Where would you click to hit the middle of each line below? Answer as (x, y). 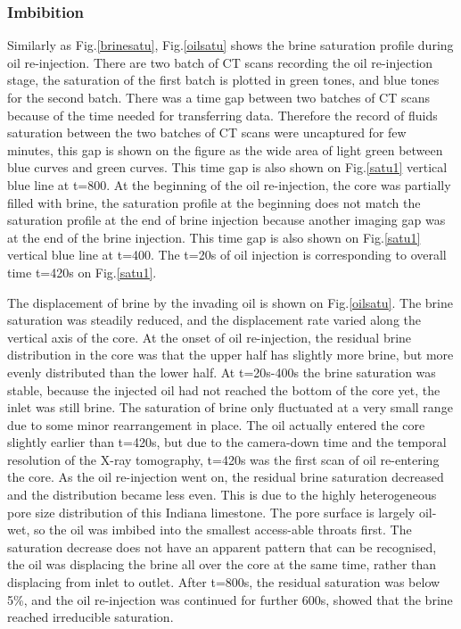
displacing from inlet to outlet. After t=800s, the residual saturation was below (224, 582)
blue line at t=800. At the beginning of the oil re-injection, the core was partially (229, 184)
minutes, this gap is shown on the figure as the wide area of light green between (225, 149)
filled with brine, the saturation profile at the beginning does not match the (214, 202)
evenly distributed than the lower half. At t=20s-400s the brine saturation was (222, 372)
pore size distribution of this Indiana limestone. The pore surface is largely (211, 512)
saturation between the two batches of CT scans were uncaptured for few (207, 132)
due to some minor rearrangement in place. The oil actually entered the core (216, 424)
